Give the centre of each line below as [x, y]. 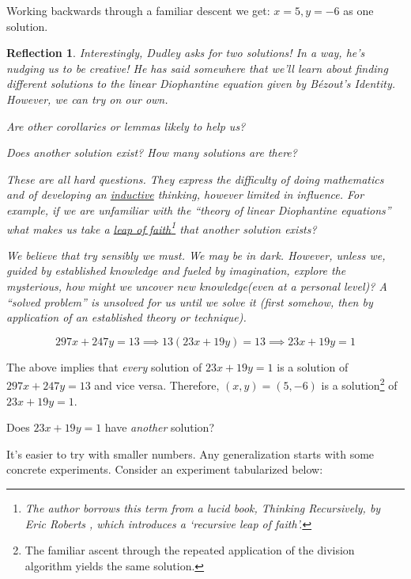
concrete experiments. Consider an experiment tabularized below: [165, 469]
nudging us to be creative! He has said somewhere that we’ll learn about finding [197, 68]
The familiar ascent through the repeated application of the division [190, 550]
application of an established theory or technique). [126, 317]
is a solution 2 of [359, 384]
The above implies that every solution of [104, 366]
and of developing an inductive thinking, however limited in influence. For [185, 194]
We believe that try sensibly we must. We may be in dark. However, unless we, [196, 255]
